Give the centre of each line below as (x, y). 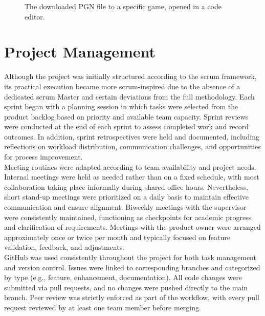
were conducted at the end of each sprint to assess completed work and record (127, 126)
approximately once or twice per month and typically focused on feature (117, 237)
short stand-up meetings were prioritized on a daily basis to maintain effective (127, 197)
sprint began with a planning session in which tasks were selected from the (121, 106)
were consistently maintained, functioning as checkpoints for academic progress (128, 217)
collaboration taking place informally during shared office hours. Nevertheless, (126, 186)
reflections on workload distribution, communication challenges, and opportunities (132, 146)
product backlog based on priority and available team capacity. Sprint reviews (126, 116)
